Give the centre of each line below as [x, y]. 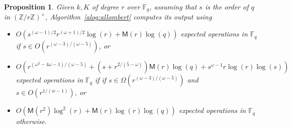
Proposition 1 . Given [39, 6]
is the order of [227, 6]
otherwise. [31, 121]
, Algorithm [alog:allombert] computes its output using [129, 17]
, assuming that [173, 6]
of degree [105, 6]
